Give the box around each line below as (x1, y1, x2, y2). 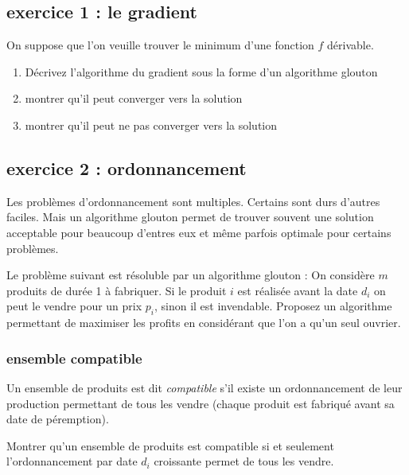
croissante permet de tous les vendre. (154, 453, 334, 469)
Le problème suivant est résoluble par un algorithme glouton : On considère (6, 267, 375, 283)
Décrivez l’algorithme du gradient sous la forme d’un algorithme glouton (25, 63, 378, 80)
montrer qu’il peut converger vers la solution (25, 90, 243, 107)
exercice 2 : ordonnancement (6, 155, 247, 180)
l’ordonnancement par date (6, 453, 138, 469)
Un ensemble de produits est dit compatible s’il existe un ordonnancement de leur (6, 379, 403, 395)
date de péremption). (6, 411, 109, 427)
